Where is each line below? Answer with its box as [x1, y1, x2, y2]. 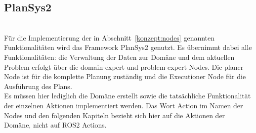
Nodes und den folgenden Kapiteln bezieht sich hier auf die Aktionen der [4, 110, 225, 120]
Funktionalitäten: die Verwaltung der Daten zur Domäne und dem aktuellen [4, 51, 235, 62]
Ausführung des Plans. [4, 81, 72, 91]
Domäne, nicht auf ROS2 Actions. [4, 120, 107, 130]
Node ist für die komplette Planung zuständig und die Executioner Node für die [4, 71, 246, 82]
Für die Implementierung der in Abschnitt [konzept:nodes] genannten [4, 32, 215, 43]
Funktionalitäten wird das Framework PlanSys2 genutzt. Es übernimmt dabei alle [4, 42, 252, 52]
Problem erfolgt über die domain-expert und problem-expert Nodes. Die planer [4, 61, 244, 72]
